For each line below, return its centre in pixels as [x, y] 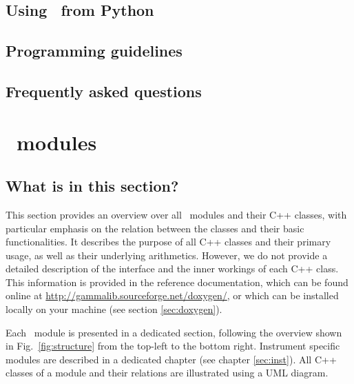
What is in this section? [92, 186]
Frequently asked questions [104, 91]
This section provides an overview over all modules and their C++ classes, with [176, 214]
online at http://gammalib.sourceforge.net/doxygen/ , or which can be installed [172, 295]
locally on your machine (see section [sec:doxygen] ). [114, 309]
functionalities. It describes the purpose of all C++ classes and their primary [168, 242]
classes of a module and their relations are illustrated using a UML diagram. [167, 373]
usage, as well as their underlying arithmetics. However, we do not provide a [167, 255]
